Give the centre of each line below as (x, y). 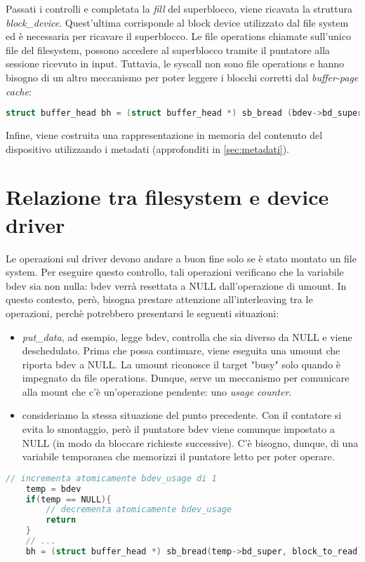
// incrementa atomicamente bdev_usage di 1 (111, 478)
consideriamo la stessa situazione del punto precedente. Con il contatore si (182, 415)
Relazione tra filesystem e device (167, 197)
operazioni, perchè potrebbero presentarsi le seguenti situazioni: (142, 313)
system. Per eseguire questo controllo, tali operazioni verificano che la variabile (175, 272)
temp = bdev (53, 489)
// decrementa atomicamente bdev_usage (139, 510)
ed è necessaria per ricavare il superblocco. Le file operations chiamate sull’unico (178, 36)
